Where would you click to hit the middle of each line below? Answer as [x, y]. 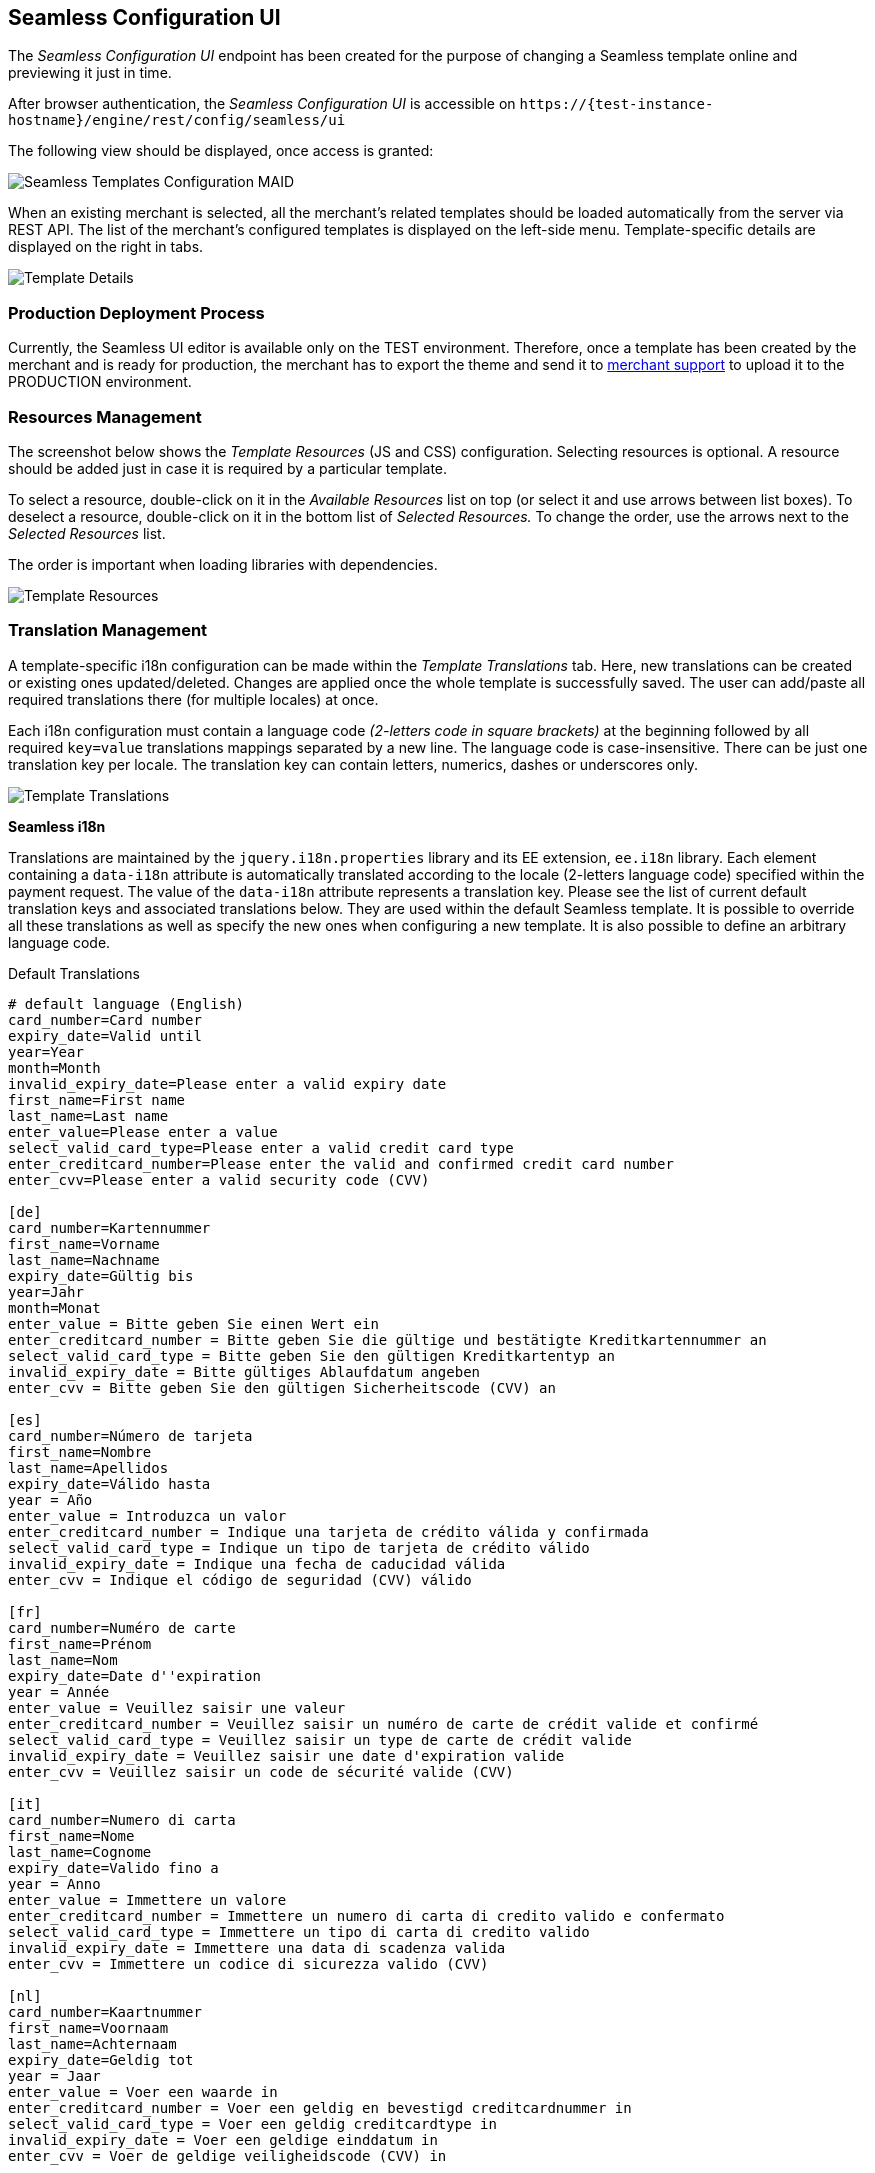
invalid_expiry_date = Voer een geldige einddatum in [223, 2139]
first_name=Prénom [80, 1643]
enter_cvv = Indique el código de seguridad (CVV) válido [240, 1579]
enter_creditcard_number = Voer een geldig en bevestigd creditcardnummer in [320, 2107]
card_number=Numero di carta [122, 1819]
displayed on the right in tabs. [106, 247]
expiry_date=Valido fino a [113, 1867]
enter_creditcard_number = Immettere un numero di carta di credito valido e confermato [366, 1915]
